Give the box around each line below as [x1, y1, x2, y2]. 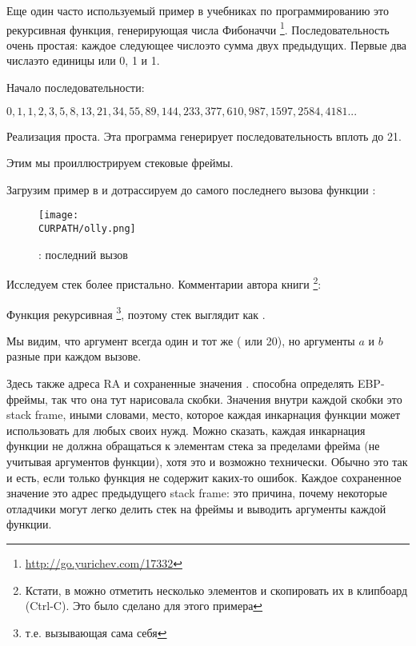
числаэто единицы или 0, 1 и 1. [6, 52, 160, 69]
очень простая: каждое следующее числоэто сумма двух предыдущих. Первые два [6, 36, 407, 53]
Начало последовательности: [6, 79, 145, 96]
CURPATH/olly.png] [38, 223, 136, 235]
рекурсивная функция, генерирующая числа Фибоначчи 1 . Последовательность [6, 18, 390, 38]
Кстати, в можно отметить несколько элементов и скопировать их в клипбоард [25, 581, 408, 598]
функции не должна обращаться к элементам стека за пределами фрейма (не [6, 437, 380, 454]
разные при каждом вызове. [6, 348, 142, 365]
